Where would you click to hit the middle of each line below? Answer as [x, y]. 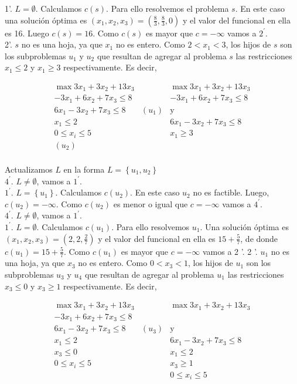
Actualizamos [29, 169]
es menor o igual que [151, 203]
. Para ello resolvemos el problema [168, 8]
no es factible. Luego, [231, 192]
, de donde [259, 238]
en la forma [84, 169]
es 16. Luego [27, 33]
